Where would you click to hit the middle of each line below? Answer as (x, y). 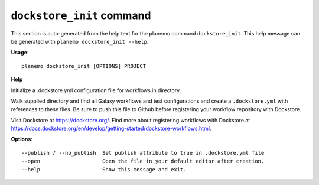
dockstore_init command (81, 15)
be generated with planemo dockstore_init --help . (80, 41)
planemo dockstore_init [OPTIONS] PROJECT (84, 66)
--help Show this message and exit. (104, 169)
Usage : (20, 53)
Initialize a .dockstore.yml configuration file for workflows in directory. (96, 90)
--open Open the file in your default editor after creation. (143, 161)
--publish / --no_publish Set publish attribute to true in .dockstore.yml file (143, 153)
